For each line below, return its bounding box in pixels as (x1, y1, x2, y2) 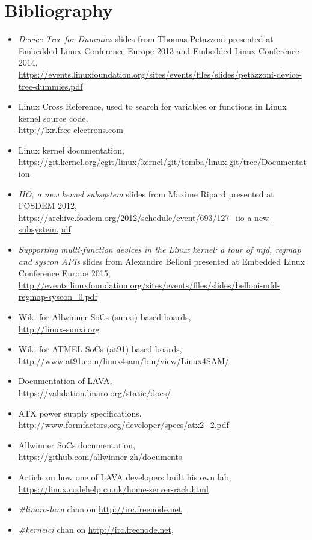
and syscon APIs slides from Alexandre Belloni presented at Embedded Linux (18, 255, 305, 267)
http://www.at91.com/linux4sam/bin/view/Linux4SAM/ (18, 354, 230, 367)
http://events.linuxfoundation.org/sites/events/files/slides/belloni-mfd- (18, 278, 280, 291)
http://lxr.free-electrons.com (18, 123, 123, 136)
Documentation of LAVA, (18, 374, 112, 387)
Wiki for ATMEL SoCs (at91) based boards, (18, 343, 182, 355)
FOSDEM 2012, (18, 199, 77, 212)
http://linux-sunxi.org (18, 322, 100, 335)
